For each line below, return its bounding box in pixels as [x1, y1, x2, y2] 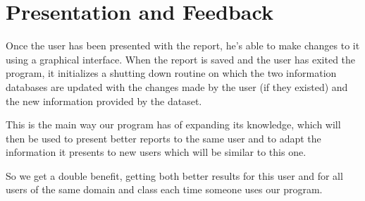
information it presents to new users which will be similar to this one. [6, 145, 307, 159]
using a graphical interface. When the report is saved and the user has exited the [6, 51, 356, 66]
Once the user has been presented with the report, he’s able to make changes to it [6, 38, 360, 53]
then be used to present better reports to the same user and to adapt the [6, 130, 321, 145]
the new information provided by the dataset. [6, 93, 202, 108]
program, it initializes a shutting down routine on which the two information [6, 66, 337, 80]
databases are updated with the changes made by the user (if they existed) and [6, 79, 348, 94]
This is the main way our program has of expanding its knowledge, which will [6, 117, 341, 132]
